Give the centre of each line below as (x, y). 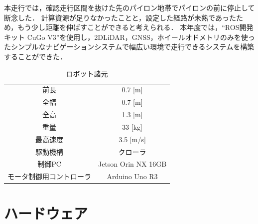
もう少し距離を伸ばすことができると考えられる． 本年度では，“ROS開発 (135, 27)
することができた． (35, 56)
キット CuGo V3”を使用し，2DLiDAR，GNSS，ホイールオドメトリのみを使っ (129, 37)
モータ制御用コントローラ (49, 176)
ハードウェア (46, 213)
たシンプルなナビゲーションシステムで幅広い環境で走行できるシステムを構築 (129, 47)
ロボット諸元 (87, 73)
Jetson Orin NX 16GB (132, 164)
